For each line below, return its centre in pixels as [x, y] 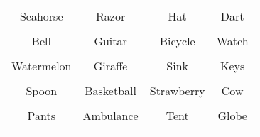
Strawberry [177, 91]
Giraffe [110, 66]
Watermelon [42, 66]
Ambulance [110, 115]
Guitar [110, 41]
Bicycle [177, 41]
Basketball [110, 91]
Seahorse [41, 16]
